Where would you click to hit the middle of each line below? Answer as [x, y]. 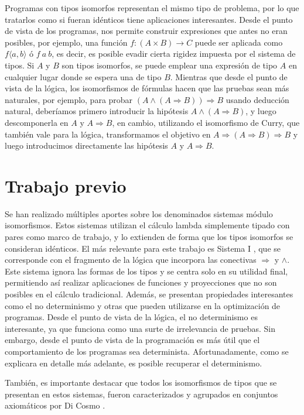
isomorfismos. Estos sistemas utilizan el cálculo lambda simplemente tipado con [147, 225]
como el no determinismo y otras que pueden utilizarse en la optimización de [143, 305]
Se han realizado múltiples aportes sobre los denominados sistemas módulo [139, 213]
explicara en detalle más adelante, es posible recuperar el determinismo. [134, 363]
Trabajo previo [66, 185]
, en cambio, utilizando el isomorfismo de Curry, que [206, 122]
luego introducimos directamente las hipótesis [86, 145]
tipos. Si [20, 65]
